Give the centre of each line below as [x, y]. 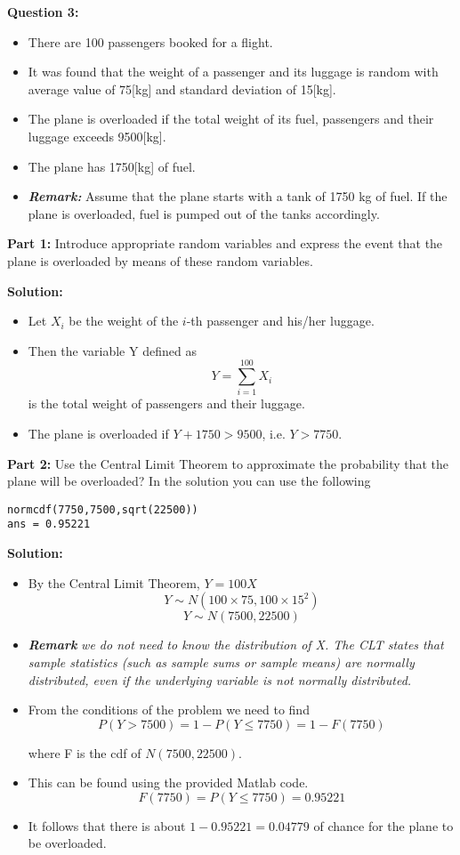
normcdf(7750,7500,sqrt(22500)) [103, 509]
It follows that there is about [107, 825]
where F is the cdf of [85, 752]
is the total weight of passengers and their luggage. [166, 403]
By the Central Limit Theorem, [114, 582]
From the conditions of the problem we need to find [169, 710]
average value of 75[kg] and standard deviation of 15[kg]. [182, 89]
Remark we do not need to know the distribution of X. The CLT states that [236, 645]
